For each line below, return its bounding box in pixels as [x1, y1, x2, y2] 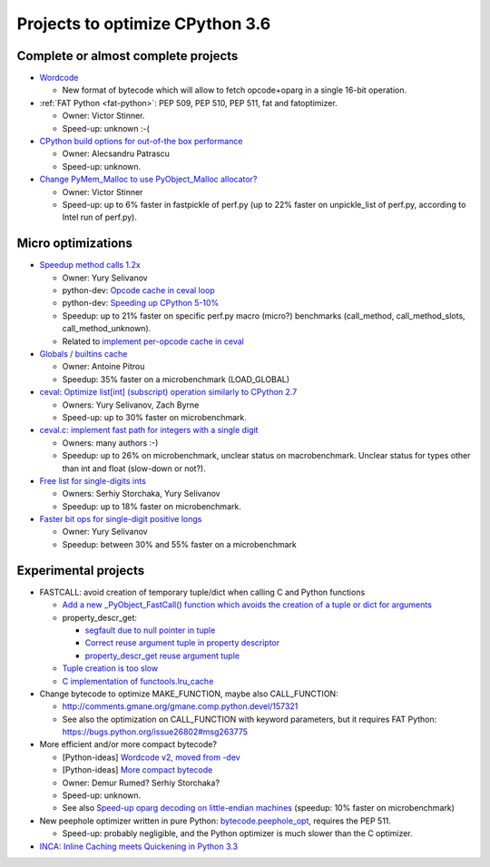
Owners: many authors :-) [62, 437, 159, 448]
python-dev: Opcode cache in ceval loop [62, 285, 215, 296]
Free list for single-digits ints [39, 475, 147, 486]
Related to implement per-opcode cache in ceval [62, 336, 244, 347]
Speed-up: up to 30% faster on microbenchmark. [62, 411, 247, 422]
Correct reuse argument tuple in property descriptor [84, 637, 280, 648]
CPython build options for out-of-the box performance [39, 136, 243, 147]
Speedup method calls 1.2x [39, 260, 141, 271]
